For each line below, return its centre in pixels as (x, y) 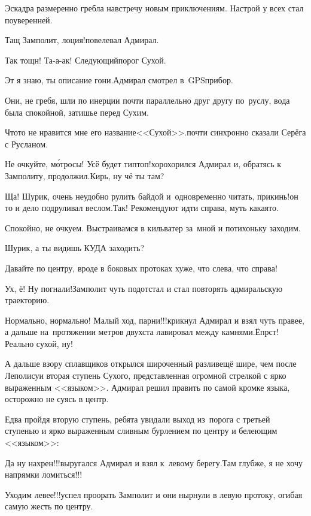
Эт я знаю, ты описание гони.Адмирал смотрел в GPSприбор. (119, 80)
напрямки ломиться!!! (44, 474)
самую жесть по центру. (49, 506)
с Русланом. (27, 144)
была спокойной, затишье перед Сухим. (77, 112)
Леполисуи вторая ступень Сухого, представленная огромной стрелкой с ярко (146, 375)
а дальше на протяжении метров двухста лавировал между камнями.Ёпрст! (142, 332)
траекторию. (27, 300)
